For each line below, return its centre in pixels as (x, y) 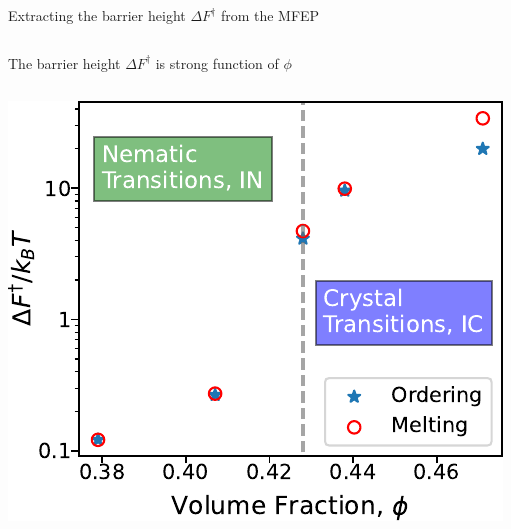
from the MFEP (270, 15)
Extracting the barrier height (97, 15)
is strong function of (217, 62)
